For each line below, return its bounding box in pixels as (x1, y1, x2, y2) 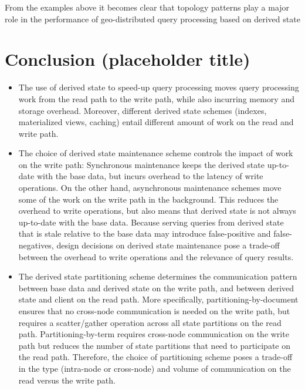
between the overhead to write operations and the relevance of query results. (18, 250, 294, 263)
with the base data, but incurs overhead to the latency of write (36, 170, 263, 182)
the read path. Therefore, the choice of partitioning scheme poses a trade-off (18, 351, 293, 363)
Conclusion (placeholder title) (5, 47, 250, 71)
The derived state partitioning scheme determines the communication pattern (18, 270, 297, 283)
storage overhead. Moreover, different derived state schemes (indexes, (18, 104, 267, 116)
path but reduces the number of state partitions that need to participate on (18, 339, 290, 351)
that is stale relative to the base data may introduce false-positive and (18, 227, 271, 240)
